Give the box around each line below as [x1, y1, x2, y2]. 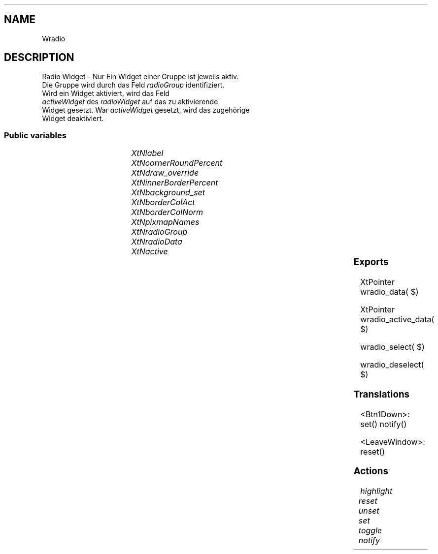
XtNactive [131, 246, 168, 257]
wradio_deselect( [360, 360, 424, 370]
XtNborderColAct [131, 197, 195, 208]
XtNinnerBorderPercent [131, 178, 218, 188]
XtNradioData [131, 237, 182, 247]
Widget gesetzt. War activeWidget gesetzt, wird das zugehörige [42, 105, 250, 114]
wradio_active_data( [360, 314, 435, 325]
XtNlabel [131, 148, 164, 158]
